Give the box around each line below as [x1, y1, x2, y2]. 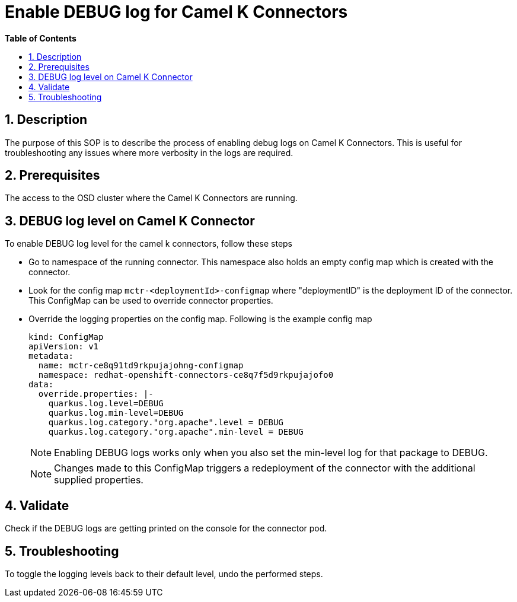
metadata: [28, 351, 74, 361]
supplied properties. [54, 474, 143, 486]
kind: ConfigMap [28, 332, 104, 342]
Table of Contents [5, 33, 76, 43]
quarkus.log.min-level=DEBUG [48, 408, 184, 418]
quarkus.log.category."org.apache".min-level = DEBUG [48, 427, 304, 437]
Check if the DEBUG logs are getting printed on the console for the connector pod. [5, 523, 327, 534]
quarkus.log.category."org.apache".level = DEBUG [48, 418, 283, 428]
